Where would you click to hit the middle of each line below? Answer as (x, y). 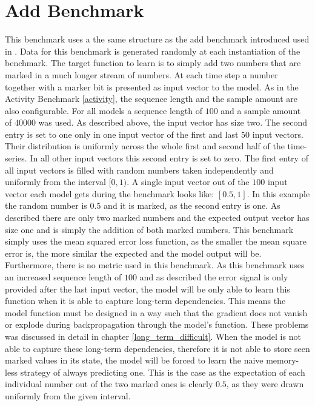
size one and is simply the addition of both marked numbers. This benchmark (149, 229)
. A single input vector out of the (188, 182)
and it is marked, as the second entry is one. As (192, 205)
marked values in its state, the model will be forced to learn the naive (134, 360)
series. (16, 158)
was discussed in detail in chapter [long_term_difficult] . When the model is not (153, 336)
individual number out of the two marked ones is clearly (109, 384)
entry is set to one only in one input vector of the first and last (122, 134)
